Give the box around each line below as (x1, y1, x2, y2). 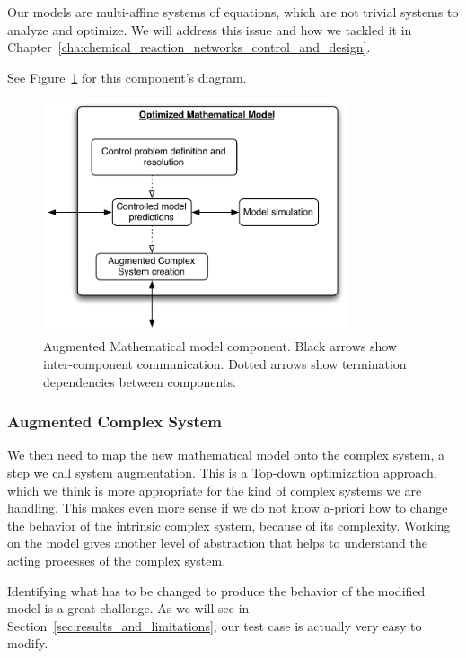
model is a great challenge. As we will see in (7, 599, 250, 618)
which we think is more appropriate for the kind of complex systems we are (7, 480, 422, 499)
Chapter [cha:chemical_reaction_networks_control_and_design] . (7, 38, 371, 57)
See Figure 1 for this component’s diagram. (7, 67, 247, 86)
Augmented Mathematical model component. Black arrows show (43, 337, 397, 355)
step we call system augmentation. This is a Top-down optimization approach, (7, 462, 437, 481)
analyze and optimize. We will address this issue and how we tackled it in (7, 20, 412, 39)
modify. (7, 634, 48, 653)
